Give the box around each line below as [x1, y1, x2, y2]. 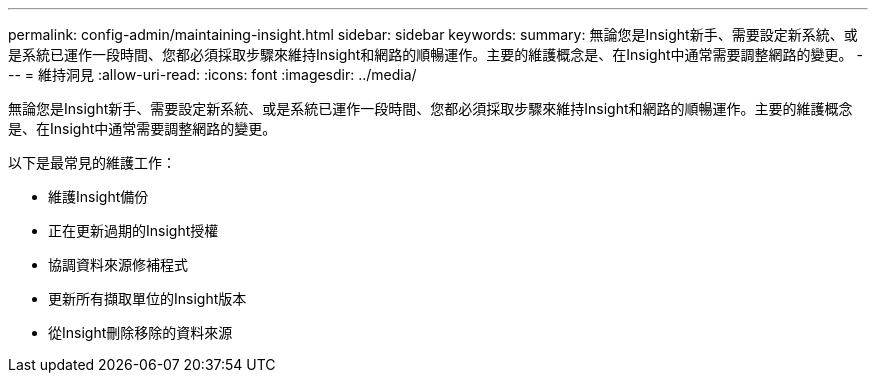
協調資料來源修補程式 [48, 256, 188, 273]
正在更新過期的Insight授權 [48, 222, 219, 239]
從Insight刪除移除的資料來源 [48, 324, 233, 341]
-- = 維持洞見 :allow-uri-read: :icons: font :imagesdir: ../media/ [8, 66, 417, 83]
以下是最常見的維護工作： [8, 154, 176, 171]
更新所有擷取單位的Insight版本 [48, 290, 247, 307]
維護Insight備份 [48, 188, 149, 205]
